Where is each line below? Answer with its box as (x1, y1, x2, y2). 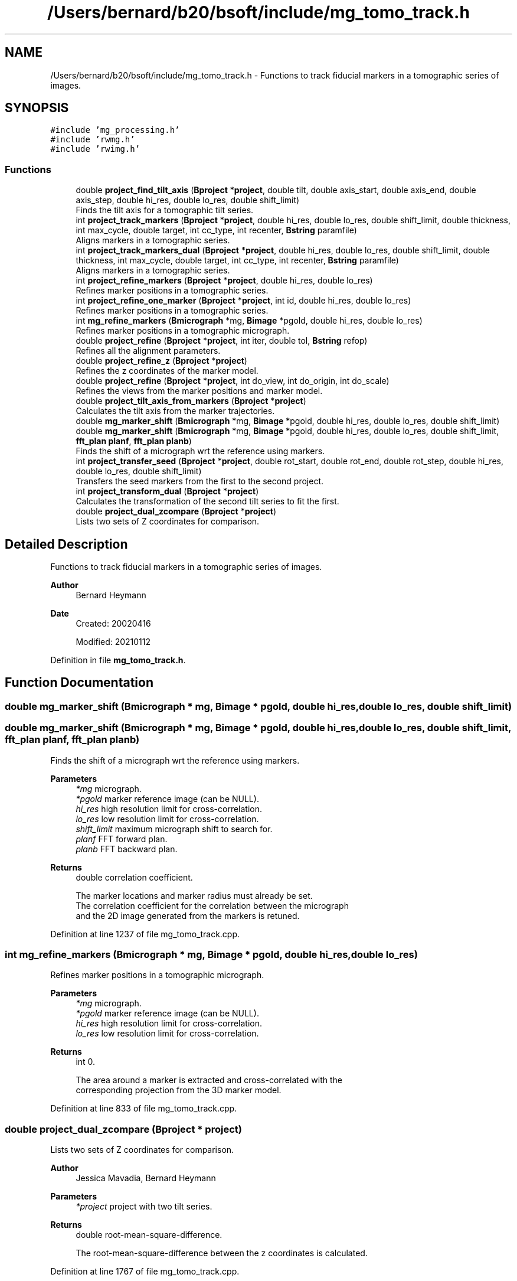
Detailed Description (5, 536, 128, 552)
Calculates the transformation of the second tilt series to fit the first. (76, 496, 339, 507)
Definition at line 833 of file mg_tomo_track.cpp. (50, 1103, 237, 1114)
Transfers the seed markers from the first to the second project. (76, 476, 324, 487)
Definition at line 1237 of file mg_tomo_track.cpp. (50, 928, 240, 939)
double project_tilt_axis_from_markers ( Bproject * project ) (76, 396, 306, 406)
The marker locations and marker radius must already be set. (76, 890, 313, 901)
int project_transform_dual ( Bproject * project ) (76, 486, 259, 497)
